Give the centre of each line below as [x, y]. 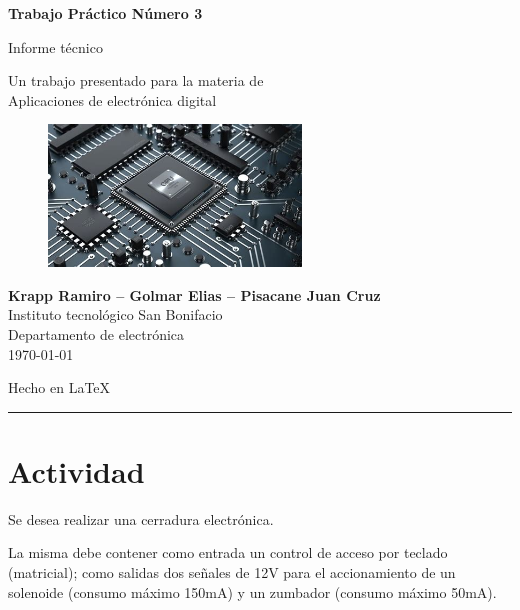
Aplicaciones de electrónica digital [112, 99]
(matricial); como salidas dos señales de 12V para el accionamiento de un [232, 572]
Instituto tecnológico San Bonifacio [115, 314]
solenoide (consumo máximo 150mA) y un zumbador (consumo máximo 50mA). [252, 591]
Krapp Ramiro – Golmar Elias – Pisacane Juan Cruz [194, 294]
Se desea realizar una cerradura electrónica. [141, 518]
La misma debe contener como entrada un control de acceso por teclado [228, 552]
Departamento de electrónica [96, 333]
